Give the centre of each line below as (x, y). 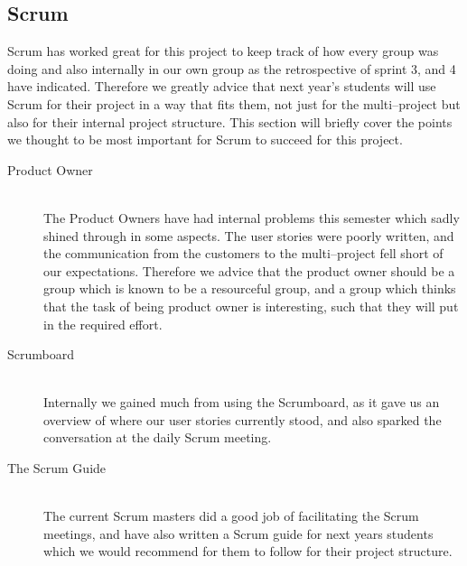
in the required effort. (103, 324)
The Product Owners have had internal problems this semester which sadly (252, 217)
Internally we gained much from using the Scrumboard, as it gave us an (242, 402)
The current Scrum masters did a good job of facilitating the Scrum (231, 516)
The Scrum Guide (57, 468)
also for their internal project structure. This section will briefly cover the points (230, 121)
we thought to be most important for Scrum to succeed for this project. (205, 139)
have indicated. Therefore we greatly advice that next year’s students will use (222, 86)
